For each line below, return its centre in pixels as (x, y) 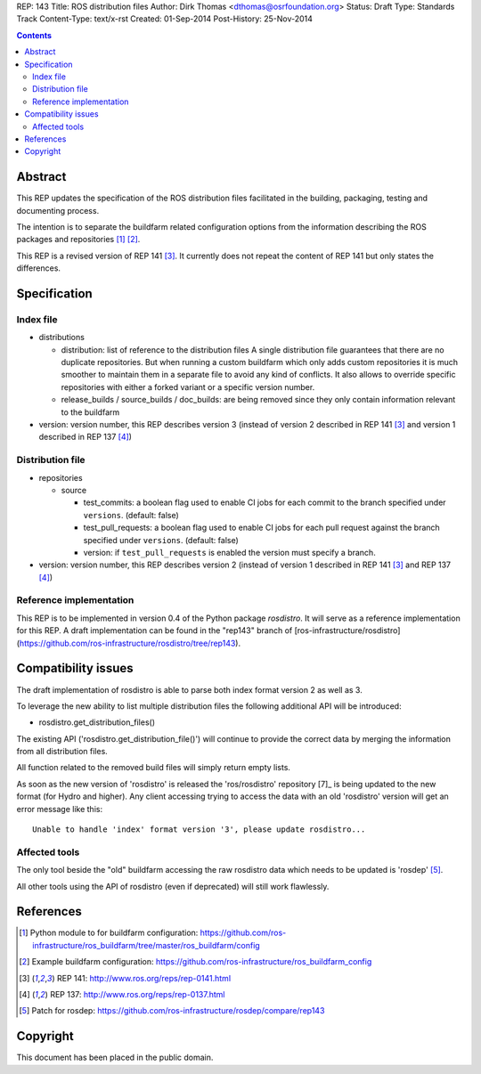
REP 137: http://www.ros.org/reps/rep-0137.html (138, 995)
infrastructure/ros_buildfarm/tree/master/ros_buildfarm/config (146, 945)
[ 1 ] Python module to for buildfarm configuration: (109, 933)
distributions (61, 338)
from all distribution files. (62, 752)
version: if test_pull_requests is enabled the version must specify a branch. (229, 552)
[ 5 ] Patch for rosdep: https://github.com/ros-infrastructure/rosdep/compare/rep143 (172, 1011)
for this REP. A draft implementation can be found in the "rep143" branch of (155, 631)
